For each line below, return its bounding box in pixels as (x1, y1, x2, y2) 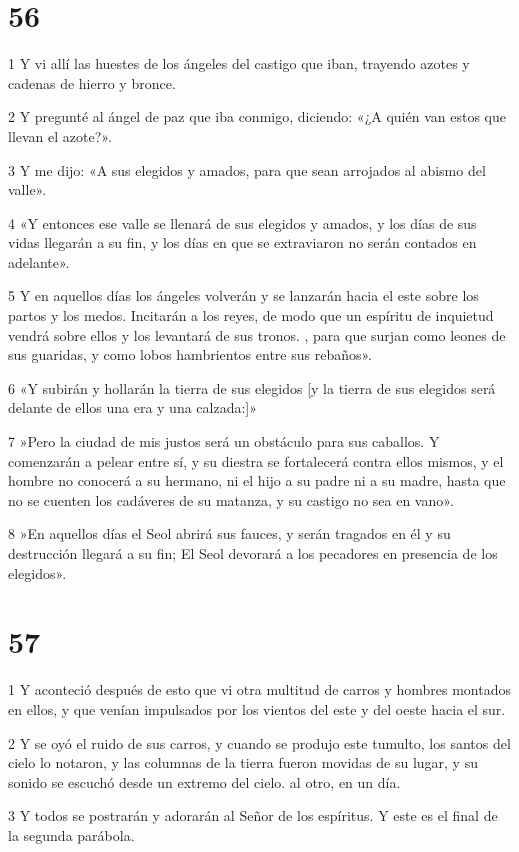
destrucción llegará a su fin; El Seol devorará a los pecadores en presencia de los (8, 543, 498, 563)
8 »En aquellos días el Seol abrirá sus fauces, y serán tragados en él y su (8, 523, 451, 544)
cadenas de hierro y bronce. (8, 72, 176, 93)
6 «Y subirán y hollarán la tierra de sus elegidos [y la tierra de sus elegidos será (8, 377, 496, 398)
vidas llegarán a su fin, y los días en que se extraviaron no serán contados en (8, 232, 477, 253)
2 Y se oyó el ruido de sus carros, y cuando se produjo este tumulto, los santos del (8, 732, 511, 753)
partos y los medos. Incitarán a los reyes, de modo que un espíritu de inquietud (8, 305, 494, 326)
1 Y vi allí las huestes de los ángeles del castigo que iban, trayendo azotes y (8, 53, 470, 74)
